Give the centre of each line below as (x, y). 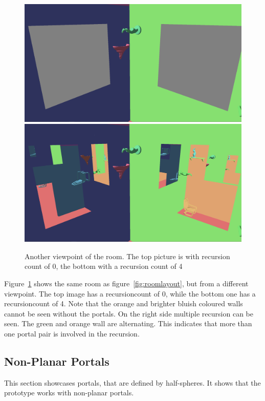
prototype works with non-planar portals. (69, 393)
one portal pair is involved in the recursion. (72, 333)
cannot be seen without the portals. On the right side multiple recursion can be (129, 313)
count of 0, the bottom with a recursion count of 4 (104, 266)
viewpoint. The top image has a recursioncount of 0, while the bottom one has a (130, 293)
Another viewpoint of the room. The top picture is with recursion (127, 256)
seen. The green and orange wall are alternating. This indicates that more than (128, 323)
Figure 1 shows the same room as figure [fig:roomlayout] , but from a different (126, 283)
